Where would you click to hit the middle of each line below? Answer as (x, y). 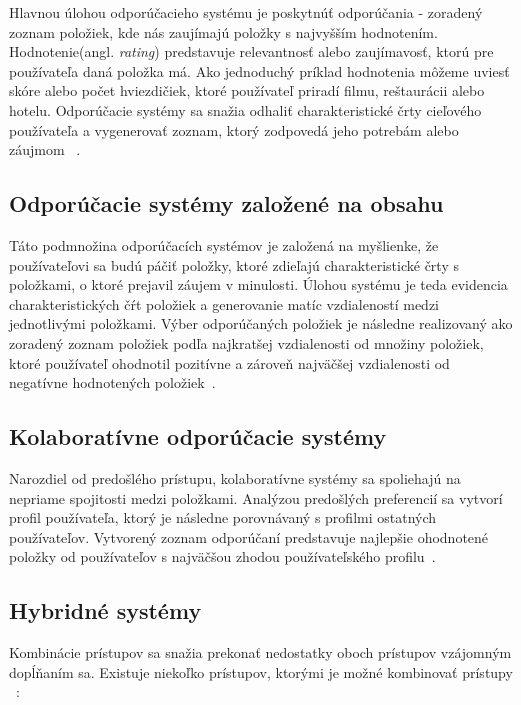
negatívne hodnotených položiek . (112, 382)
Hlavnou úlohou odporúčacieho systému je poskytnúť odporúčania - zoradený (246, 12)
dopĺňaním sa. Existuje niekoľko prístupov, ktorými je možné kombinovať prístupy (261, 671)
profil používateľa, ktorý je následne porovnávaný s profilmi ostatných (223, 517)
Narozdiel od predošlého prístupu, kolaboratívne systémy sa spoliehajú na (235, 477)
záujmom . (45, 149)
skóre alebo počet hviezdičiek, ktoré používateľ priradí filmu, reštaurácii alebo (247, 90)
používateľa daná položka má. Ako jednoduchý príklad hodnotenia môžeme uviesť (259, 70)
